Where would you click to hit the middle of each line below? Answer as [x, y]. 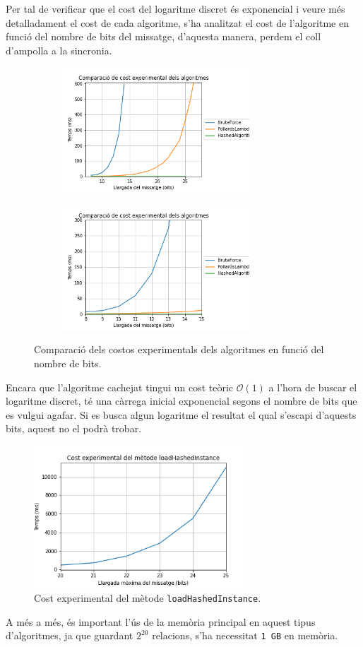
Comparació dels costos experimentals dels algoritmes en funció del [179, 349]
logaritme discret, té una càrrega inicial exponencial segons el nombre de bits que [181, 401]
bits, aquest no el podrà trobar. [74, 428]
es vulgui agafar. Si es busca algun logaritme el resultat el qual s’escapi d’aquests [181, 414]
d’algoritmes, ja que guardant [70, 635]
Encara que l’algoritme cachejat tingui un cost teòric [119, 387]
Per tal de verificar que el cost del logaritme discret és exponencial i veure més [175, 8]
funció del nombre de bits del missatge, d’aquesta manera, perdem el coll [163, 36]
